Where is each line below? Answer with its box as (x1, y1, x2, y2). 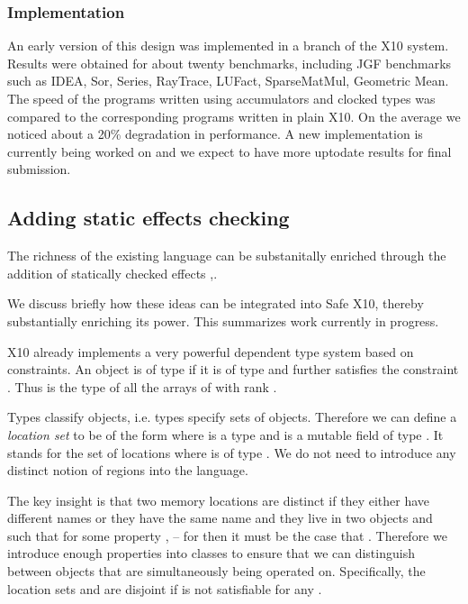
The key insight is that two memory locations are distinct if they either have (7, 490, 429, 509)
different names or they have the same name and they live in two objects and (7, 508, 433, 527)
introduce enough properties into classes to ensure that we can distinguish (7, 544, 415, 563)
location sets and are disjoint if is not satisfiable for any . (7, 579, 322, 598)
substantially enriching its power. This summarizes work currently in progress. (7, 311, 439, 330)
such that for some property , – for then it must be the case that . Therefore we (7, 526, 447, 545)
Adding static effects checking (7, 204, 290, 232)
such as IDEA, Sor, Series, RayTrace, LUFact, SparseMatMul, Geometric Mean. (7, 71, 449, 90)
